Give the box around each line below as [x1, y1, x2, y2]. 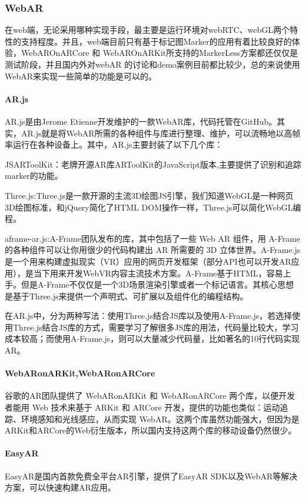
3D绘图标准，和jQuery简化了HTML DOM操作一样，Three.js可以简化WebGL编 [5, 201, 301, 213]
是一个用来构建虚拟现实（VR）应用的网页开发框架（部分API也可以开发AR [5, 255, 291, 267]
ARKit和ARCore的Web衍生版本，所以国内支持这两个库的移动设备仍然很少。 [5, 424, 297, 436]
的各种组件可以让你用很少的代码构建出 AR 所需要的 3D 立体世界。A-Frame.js [5, 244, 301, 256]
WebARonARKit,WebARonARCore [5, 367, 155, 379]
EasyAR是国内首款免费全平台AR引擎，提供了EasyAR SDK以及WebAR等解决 [5, 469, 298, 482]
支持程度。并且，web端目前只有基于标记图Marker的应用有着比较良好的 [21, 35, 292, 47]
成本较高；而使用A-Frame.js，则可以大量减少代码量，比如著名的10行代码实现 [5, 332, 300, 345]
